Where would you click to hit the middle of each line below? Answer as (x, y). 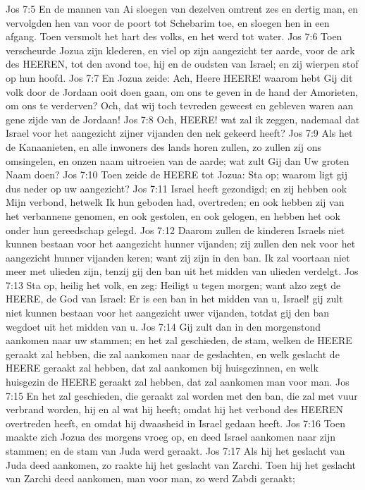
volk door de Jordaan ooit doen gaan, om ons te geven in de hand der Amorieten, (182, 91)
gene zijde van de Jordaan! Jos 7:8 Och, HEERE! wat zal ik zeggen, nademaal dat (183, 119)
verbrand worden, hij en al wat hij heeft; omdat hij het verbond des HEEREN (175, 409)
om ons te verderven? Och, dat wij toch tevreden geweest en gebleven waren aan (180, 105)
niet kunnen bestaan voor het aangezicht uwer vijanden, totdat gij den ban (168, 313)
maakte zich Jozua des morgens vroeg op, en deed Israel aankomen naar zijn (171, 437)
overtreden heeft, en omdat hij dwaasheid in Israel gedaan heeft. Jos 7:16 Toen (175, 423)
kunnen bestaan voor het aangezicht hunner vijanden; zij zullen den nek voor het (181, 244)
